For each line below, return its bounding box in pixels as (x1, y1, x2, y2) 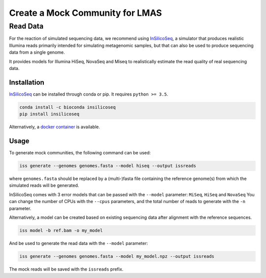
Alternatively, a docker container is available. (9, 124, 100, 130)
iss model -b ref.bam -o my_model (19, 228, 103, 234)
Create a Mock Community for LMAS (9, 7, 162, 18)
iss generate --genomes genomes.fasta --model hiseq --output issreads (19, 163, 197, 169)
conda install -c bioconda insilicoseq (19, 104, 116, 110)
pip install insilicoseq (19, 111, 80, 117)
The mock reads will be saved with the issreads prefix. (9, 266, 124, 272)
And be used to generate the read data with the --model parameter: (9, 241, 148, 246)
